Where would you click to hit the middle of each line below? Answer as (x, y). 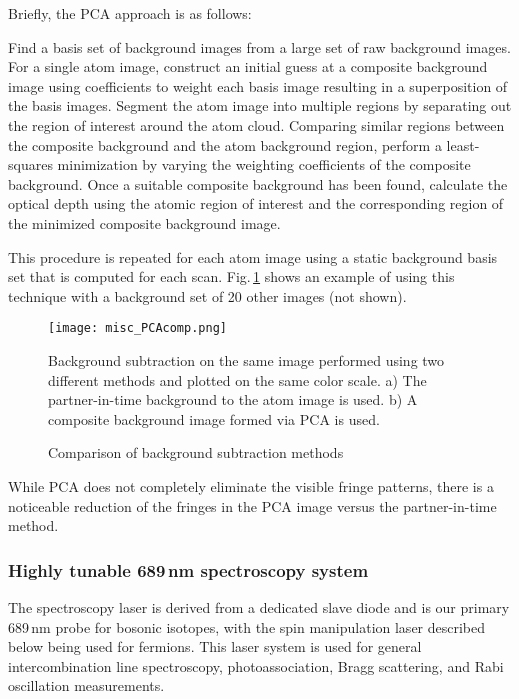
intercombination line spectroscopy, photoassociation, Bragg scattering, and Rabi (256, 665)
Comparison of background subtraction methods (196, 452)
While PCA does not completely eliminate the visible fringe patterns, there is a (251, 485)
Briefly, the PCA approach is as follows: (130, 13)
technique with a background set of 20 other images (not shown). (207, 295)
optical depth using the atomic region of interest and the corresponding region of (256, 203)
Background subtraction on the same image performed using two (246, 359)
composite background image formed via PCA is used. (214, 418)
